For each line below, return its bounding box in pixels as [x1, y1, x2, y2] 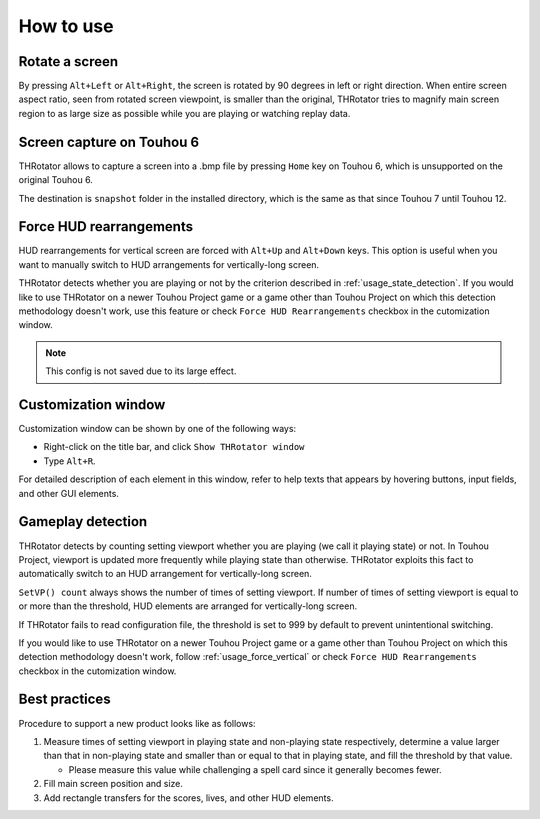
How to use [18, 15, 114, 37]
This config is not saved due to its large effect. [45, 365, 237, 377]
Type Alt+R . [43, 455, 96, 467]
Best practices [18, 691, 111, 708]
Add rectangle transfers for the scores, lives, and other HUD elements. [43, 791, 334, 804]
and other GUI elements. [18, 487, 120, 499]
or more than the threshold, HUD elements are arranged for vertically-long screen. [18, 600, 358, 612]
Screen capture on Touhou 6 [18, 133, 200, 150]
